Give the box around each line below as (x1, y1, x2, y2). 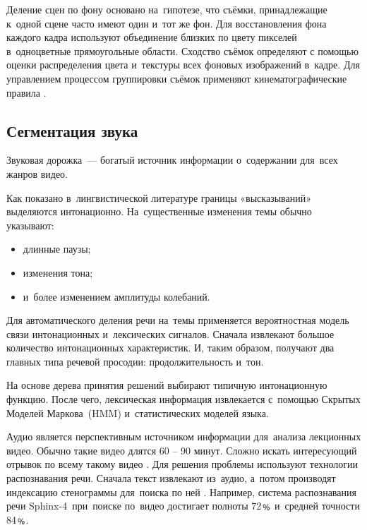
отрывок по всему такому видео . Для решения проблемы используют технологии (6, 457, 358, 471)
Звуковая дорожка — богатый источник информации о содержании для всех (6, 152, 338, 167)
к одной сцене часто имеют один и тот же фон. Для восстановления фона (6, 16, 327, 30)
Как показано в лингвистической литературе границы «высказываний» (6, 190, 311, 205)
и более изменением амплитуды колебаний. (23, 289, 210, 303)
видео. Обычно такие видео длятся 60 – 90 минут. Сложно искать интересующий (6, 442, 357, 457)
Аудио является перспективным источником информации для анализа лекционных (6, 429, 361, 444)
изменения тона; (23, 265, 93, 279)
